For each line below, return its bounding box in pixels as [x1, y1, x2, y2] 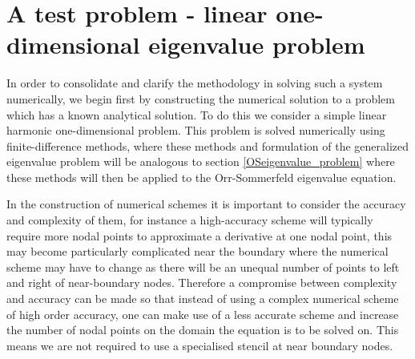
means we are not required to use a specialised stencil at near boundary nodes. [6, 337, 393, 353]
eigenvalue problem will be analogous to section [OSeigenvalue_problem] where [6, 153, 395, 170]
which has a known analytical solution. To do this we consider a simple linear [6, 106, 387, 123]
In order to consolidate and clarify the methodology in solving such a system [6, 75, 383, 91]
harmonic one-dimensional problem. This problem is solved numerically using [6, 122, 385, 139]
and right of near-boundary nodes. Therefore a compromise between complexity [6, 274, 397, 291]
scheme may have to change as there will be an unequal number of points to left [6, 258, 400, 275]
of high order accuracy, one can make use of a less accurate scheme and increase [6, 305, 399, 322]
